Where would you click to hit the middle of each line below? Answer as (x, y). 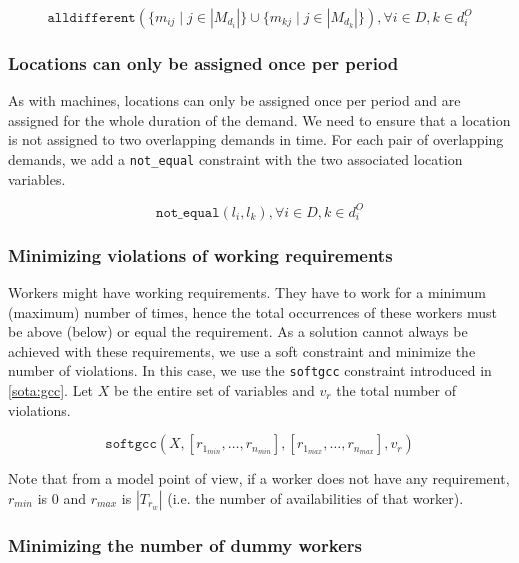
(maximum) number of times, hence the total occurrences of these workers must (252, 311)
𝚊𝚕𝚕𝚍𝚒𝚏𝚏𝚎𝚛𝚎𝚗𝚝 (91, 18)
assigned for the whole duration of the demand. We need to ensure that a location (259, 119)
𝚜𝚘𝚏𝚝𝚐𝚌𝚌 (131, 444)
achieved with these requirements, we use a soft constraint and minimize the (242, 350)
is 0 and (61, 497)
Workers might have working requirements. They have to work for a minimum (247, 291)
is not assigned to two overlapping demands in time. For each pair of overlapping (256, 139)
